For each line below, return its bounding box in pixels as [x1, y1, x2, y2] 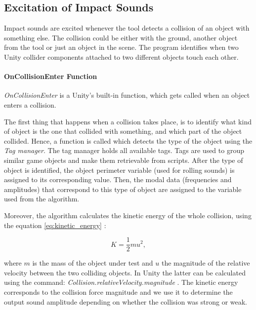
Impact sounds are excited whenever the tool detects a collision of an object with [4, 23, 250, 33]
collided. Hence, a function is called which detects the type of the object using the [4, 135, 253, 146]
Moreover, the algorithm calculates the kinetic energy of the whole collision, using [4, 210, 252, 220]
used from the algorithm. [4, 194, 80, 204]
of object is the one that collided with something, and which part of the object [4, 126, 242, 136]
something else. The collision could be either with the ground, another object [4, 32, 238, 42]
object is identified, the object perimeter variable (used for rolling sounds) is [4, 164, 235, 175]
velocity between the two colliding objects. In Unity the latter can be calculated [4, 267, 246, 277]
